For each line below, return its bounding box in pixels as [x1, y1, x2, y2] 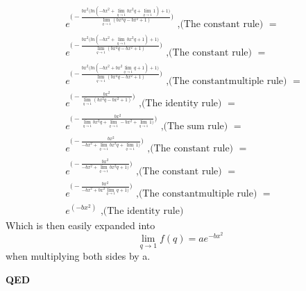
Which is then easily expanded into [6, 217, 155, 232]
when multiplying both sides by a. [6, 249, 151, 263]
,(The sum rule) [160, 121, 228, 131]
